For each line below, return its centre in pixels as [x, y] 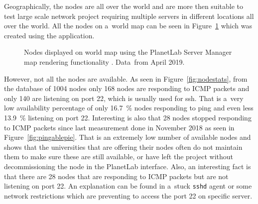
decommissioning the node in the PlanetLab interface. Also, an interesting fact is [128, 166]
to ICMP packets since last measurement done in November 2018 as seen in [119, 127]
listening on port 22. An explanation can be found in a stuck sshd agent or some [128, 186]
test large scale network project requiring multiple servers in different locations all [129, 16]
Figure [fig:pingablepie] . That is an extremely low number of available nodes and [128, 137]
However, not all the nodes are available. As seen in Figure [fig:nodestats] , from [126, 78]
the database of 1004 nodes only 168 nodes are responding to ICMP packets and [127, 88]
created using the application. [49, 35]
